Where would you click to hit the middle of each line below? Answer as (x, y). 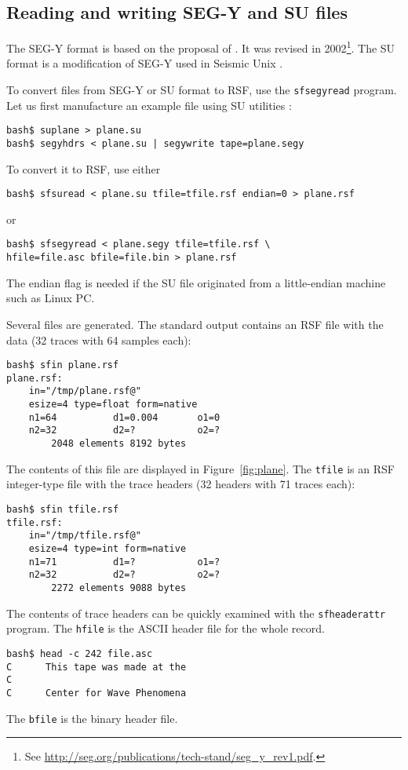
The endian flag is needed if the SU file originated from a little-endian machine (196, 282)
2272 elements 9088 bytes (119, 588)
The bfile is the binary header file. (92, 718)
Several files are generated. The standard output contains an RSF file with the (195, 324)
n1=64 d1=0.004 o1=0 (124, 417)
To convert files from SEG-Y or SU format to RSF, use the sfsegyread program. (202, 90)
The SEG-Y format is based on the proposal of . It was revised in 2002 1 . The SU (201, 47)
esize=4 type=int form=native (107, 548)
